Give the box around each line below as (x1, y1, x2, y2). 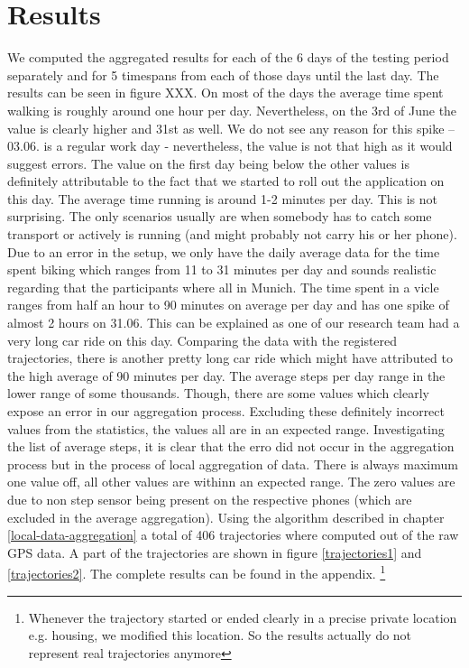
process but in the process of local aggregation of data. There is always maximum (7, 454, 458, 473)
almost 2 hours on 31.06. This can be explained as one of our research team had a (7, 313, 460, 332)
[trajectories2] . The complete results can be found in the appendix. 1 (7, 561, 386, 582)
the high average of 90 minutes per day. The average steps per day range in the (7, 366, 446, 385)
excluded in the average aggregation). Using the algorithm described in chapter (7, 507, 445, 526)
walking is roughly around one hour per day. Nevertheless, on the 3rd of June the (7, 100, 457, 119)
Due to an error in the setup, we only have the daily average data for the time (7, 242, 440, 261)
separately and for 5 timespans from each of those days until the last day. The (7, 65, 439, 84)
